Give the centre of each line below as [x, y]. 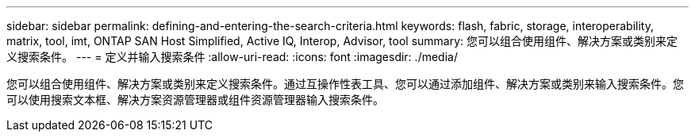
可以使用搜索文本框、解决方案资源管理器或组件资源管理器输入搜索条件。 [195, 100]
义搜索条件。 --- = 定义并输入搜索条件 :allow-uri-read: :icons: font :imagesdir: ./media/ [232, 57]
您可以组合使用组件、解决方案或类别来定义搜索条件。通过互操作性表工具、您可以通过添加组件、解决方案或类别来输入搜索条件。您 [345, 84]
